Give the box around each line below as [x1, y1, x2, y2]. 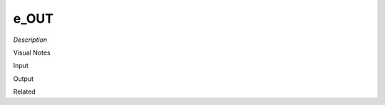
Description [13, 35, 48, 44]
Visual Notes [13, 48, 51, 57]
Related [13, 87, 36, 96]
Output [13, 74, 34, 83]
